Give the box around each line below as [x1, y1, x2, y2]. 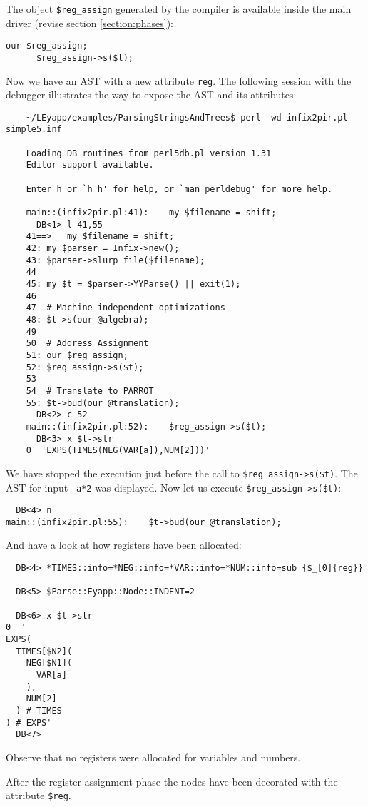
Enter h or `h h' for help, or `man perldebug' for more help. [26, 183, 333, 194]
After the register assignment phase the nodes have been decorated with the [6, 773, 338, 788]
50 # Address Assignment [26, 338, 149, 349]
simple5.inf [6, 124, 62, 135]
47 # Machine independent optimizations [26, 303, 225, 313]
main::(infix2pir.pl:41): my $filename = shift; [26, 208, 277, 218]
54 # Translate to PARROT [26, 385, 154, 396]
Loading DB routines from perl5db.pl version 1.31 [26, 148, 272, 158]
